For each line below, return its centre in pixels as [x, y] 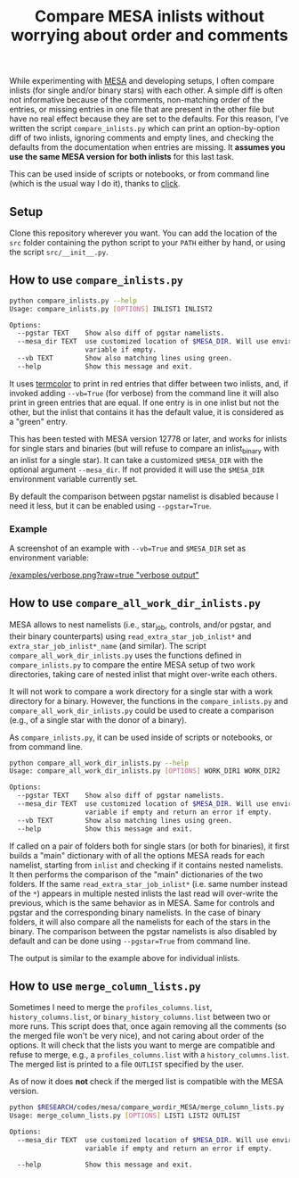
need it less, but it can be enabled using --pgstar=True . [110, 505]
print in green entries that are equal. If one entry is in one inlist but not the [144, 402]
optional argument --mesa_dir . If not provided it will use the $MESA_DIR [137, 469]
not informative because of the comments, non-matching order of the [137, 100]
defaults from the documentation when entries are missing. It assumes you [147, 147]
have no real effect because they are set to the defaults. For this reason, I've [149, 119]
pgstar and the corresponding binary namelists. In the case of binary [135, 912]
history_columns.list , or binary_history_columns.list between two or [140, 1017]
